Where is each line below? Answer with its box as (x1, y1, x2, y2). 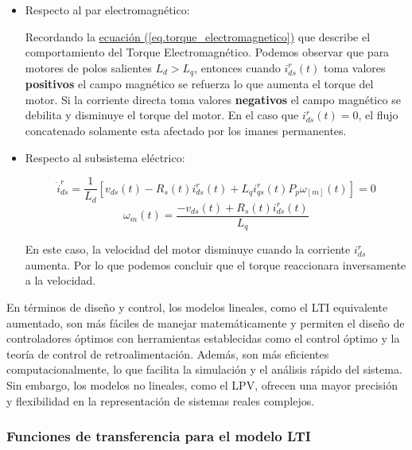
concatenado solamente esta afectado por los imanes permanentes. (25, 122, 347, 139)
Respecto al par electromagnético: (25, 2, 190, 17)
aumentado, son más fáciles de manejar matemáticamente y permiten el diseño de (6, 314, 405, 331)
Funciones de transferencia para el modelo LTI (6, 426, 311, 446)
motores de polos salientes (25, 59, 152, 76)
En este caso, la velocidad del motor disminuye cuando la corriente (25, 241, 351, 258)
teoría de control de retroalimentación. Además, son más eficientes (6, 345, 329, 362)
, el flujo (358, 107, 398, 123)
